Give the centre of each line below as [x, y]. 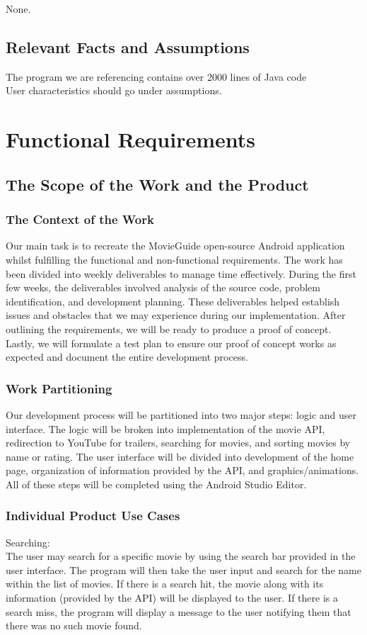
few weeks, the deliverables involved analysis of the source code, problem [163, 287]
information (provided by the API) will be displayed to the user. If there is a [172, 598]
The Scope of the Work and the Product [157, 184]
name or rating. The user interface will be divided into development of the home [180, 456]
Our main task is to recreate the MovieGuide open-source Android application [175, 246]
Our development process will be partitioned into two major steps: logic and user [181, 414]
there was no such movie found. [74, 625]
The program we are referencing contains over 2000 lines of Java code [156, 76]
